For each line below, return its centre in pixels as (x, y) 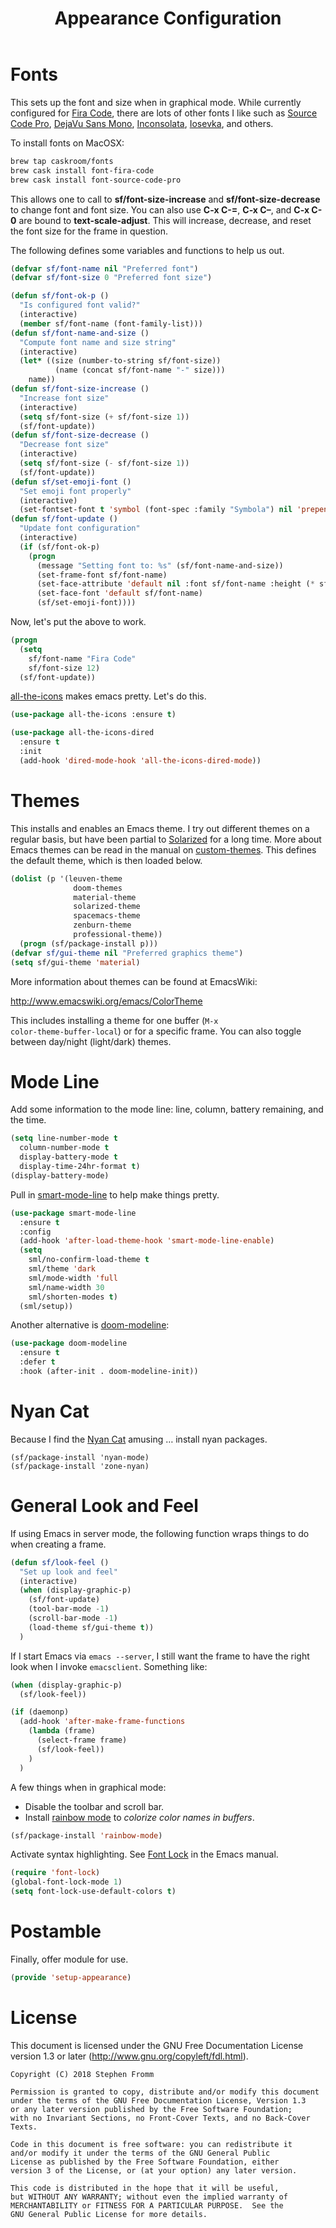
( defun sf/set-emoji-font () (71, 482)
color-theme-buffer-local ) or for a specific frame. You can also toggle (156, 1031)
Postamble (56, 1931)
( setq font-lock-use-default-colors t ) (93, 1892)
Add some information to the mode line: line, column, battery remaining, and (167, 1109)
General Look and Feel (104, 1506)
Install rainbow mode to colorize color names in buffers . (139, 1817)
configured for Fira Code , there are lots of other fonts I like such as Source (164, 113)
